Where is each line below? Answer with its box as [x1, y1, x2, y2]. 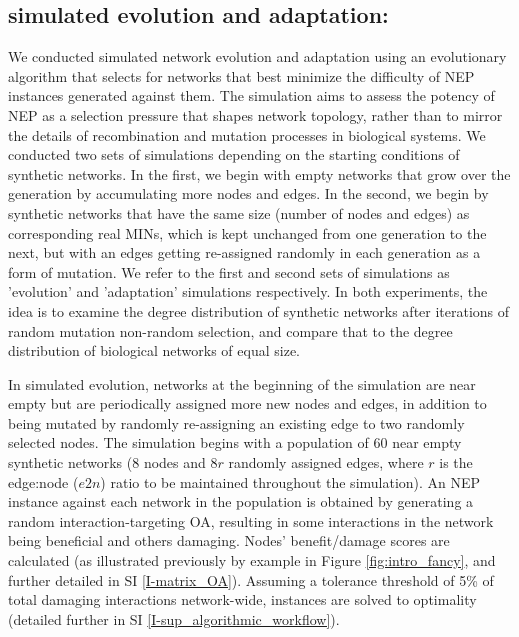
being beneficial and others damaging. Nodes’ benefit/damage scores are [8, 530, 450, 551]
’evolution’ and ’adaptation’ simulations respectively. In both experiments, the [8, 281, 488, 302]
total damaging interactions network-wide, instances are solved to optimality [8, 589, 477, 610]
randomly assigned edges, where [228, 452, 424, 473]
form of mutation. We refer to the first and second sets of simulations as [8, 261, 450, 282]
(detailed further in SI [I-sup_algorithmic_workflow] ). [8, 608, 340, 629]
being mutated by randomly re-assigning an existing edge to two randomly [8, 412, 465, 433]
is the [439, 452, 473, 473]
